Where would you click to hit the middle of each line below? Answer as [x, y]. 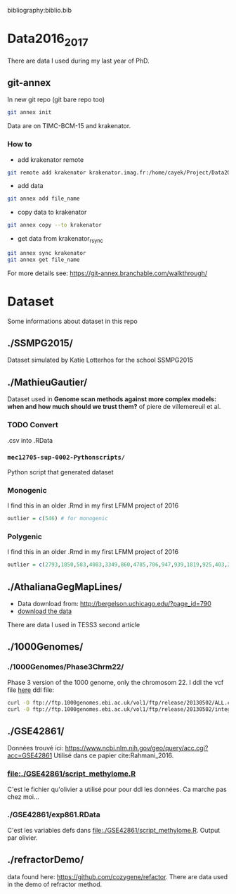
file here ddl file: [31, 690]
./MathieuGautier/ [47, 382]
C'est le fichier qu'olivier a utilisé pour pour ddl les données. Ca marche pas [117, 789]
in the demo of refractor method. [55, 884]
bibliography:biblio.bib [40, 10]
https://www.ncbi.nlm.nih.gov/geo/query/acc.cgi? [137, 748]
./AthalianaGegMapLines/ [65, 587]
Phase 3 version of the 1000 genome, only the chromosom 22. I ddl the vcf [116, 682]
